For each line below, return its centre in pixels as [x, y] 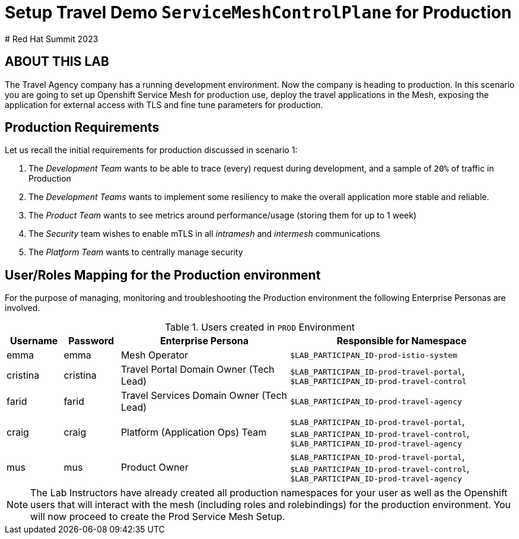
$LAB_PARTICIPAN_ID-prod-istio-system [374, 355]
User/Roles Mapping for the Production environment [163, 275]
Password [91, 341]
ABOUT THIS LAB [57, 62]
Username [34, 341]
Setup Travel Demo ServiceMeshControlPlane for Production [258, 12]
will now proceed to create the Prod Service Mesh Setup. [158, 517]
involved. [23, 308]
